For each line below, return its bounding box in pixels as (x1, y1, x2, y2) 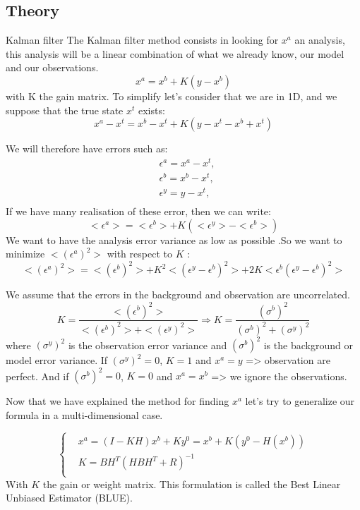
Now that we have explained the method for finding (6, 394, 229, 408)
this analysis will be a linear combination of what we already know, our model (6, 46, 344, 61)
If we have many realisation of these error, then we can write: (6, 204, 271, 219)
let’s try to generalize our (245, 394, 355, 408)
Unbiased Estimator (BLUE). (6, 490, 133, 505)
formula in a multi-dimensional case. (6, 408, 163, 423)
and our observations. (6, 60, 99, 75)
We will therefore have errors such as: (6, 141, 168, 156)
